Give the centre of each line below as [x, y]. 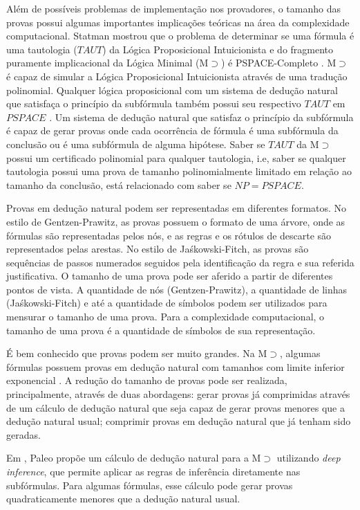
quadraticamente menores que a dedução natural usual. [123, 499]
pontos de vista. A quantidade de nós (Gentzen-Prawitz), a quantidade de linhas [177, 289]
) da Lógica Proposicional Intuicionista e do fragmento [218, 49]
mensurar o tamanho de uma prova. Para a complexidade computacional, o [165, 317]
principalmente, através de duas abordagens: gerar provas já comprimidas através [178, 394]
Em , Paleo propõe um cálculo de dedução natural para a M [134, 458]
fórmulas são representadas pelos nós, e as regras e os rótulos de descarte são [169, 235]
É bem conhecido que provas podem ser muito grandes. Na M [137, 353]
